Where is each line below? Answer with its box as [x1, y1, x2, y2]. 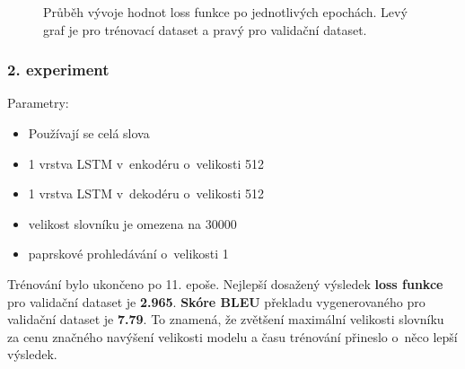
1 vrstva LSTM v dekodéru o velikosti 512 [28, 184, 264, 203]
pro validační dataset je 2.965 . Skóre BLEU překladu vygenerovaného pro [7, 292, 426, 311]
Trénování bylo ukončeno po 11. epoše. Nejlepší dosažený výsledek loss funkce [7, 274, 443, 293]
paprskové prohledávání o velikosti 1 [28, 244, 229, 263]
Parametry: [7, 93, 69, 112]
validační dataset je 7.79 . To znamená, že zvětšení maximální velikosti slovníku [7, 310, 444, 329]
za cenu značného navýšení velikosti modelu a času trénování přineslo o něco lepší [7, 327, 458, 346]
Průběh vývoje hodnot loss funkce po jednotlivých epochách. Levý [43, 3, 408, 21]
